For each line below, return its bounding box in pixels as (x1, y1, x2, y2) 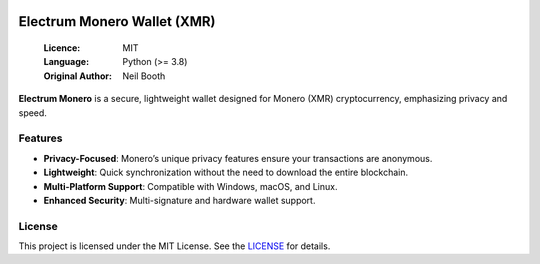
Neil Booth (122, 70, 166, 82)
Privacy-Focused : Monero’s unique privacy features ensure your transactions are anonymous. (43, 152, 433, 164)
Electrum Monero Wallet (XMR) (18, 13, 216, 30)
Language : (43, 56, 90, 68)
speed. (18, 106, 47, 119)
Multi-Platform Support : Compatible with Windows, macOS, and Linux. (43, 180, 338, 192)
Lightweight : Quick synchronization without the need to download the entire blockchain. (43, 166, 409, 179)
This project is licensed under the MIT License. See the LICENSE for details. (18, 240, 331, 252)
